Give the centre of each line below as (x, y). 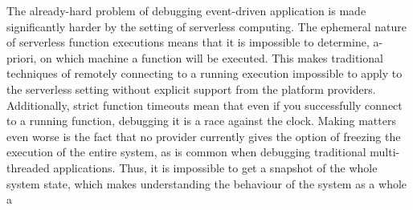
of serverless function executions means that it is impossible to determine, (188, 42)
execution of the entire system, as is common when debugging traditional (186, 152)
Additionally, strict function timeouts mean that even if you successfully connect (204, 105)
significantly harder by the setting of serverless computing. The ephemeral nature (207, 26)
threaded (28, 167)
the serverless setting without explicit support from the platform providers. (191, 89)
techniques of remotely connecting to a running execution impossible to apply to (204, 73)
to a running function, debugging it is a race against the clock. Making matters (201, 121)
